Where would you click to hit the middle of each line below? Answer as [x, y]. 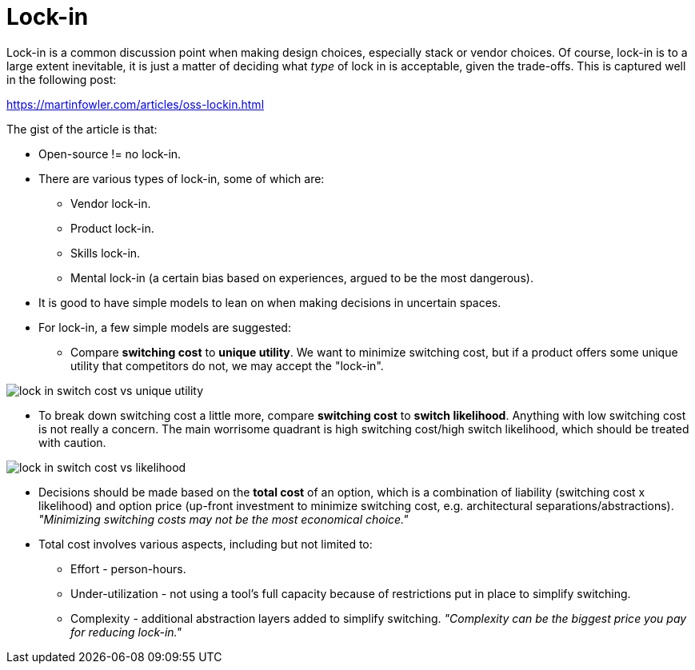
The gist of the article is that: [82, 129]
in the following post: [62, 79]
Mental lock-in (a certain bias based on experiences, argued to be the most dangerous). [302, 277]
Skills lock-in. [106, 253]
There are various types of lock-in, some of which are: [182, 178]
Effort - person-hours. [128, 568]
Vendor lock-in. [111, 203]
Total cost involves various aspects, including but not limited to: [206, 544]
